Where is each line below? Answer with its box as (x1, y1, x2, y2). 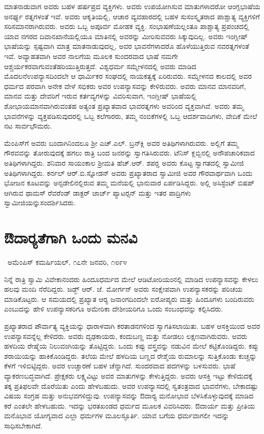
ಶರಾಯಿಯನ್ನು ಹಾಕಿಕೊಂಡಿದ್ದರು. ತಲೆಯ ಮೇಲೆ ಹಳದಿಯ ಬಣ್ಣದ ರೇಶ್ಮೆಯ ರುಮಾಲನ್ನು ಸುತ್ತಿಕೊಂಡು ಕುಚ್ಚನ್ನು (4, 350, 257, 361)
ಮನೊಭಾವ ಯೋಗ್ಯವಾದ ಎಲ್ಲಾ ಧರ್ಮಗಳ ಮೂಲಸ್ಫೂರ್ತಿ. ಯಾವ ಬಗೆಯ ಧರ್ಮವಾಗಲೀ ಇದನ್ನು (4, 410, 229, 421)
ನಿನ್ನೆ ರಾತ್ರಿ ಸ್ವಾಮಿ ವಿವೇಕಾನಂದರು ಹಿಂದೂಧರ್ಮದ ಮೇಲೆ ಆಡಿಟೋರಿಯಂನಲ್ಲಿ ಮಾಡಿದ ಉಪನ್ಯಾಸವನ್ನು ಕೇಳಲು (4, 273, 258, 284)
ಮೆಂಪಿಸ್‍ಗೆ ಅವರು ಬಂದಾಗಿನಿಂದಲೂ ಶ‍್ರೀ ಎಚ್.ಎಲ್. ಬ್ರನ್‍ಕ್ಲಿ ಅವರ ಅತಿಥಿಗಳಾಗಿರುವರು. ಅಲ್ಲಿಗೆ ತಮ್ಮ (4, 137, 239, 148)
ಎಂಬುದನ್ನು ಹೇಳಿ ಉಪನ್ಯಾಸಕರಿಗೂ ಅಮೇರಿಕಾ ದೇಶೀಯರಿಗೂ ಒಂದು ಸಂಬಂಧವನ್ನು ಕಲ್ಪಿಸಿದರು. (4, 303, 223, 314)
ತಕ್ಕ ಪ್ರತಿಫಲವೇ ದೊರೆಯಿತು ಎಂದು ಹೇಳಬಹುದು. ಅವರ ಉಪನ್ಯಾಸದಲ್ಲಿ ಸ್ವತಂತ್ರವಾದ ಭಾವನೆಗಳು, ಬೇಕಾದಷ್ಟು (4, 380, 258, 391)
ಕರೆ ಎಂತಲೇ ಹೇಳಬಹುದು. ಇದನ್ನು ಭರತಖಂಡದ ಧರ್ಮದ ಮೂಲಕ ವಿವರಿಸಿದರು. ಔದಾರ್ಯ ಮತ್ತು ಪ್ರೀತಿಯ (4, 400, 255, 411)
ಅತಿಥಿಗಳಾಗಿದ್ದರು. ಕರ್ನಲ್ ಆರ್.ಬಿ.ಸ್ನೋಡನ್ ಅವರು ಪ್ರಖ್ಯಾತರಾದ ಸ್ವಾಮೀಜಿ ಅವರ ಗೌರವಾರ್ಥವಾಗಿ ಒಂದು (4, 167, 253, 178)
